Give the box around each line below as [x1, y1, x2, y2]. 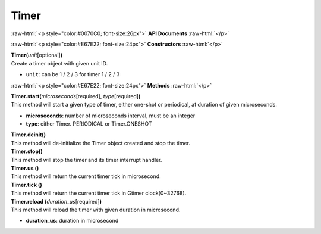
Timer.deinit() [11, 131, 46, 138]
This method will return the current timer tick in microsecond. [11, 173, 161, 180]
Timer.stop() [11, 148, 43, 155]
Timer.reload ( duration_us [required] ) [11, 198, 102, 205]
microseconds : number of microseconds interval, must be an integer [26, 112, 196, 119]
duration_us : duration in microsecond [26, 217, 119, 224]
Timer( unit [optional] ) [11, 51, 62, 59]
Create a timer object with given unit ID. [11, 60, 108, 67]
